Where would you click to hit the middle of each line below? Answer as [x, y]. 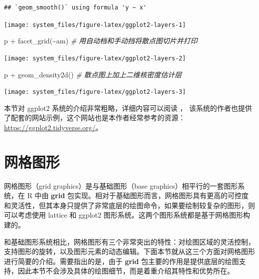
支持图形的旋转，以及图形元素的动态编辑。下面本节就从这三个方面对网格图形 [129, 251]
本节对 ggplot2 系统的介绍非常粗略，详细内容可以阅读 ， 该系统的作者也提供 [128, 108]
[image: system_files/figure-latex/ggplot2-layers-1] [95, 25]
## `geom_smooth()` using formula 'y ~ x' [75, 7]
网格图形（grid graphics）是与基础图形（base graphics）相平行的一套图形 [121, 185]
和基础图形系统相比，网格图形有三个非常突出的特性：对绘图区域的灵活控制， [129, 241]
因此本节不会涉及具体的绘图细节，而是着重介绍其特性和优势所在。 [126, 271]
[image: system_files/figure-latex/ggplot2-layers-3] [95, 92]
